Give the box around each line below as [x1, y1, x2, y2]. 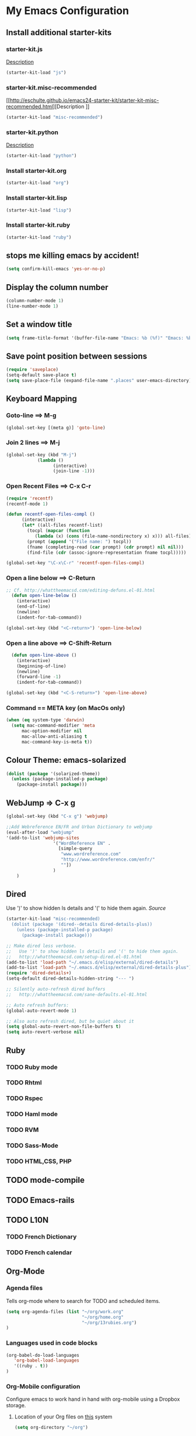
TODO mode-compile [6, 1175, 85, 1185]
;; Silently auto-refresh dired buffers [6, 986, 106, 992]
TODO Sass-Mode [6, 1141, 58, 1150]
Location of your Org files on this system [14, 1413, 113, 1420]
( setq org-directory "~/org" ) [14, 1425, 89, 1431]
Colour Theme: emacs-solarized [6, 755, 127, 765]
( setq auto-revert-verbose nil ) [6, 1029, 85, 1035]
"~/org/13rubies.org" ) [81, 1319, 137, 1325]
